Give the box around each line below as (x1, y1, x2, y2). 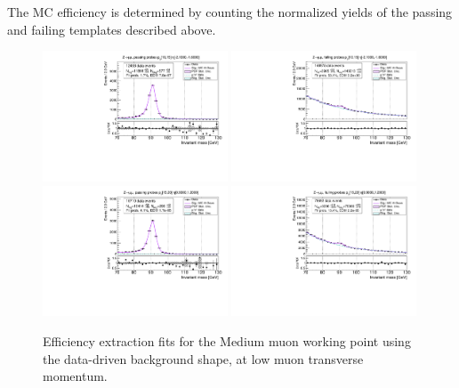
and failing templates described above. (7, 20, 216, 38)
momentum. (43, 367, 108, 385)
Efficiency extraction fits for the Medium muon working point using (43, 332, 411, 350)
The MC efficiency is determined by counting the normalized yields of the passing (7, 3, 453, 20)
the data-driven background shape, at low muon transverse (43, 349, 364, 368)
